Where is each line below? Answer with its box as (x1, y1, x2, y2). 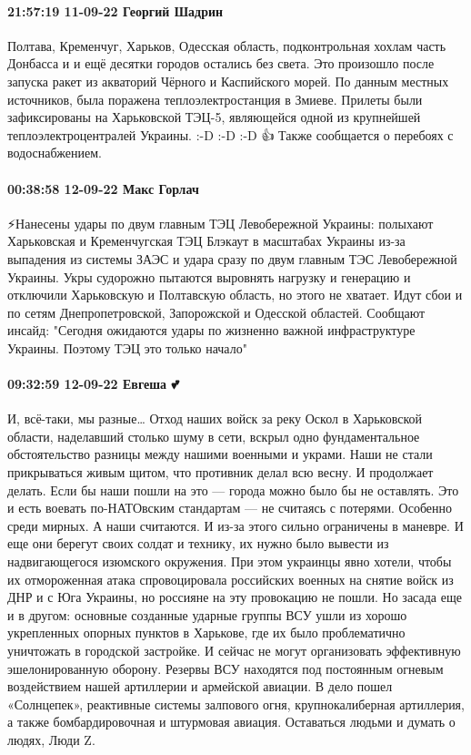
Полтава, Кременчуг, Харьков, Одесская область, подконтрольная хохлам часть (7, 36, 446, 55)
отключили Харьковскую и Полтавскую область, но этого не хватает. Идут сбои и (7, 285, 463, 304)
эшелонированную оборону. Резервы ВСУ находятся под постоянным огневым (7, 658, 444, 678)
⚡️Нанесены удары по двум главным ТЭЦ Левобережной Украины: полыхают (7, 213, 434, 232)
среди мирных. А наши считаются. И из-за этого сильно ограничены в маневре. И (7, 515, 464, 535)
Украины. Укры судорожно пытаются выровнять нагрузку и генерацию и (7, 267, 411, 286)
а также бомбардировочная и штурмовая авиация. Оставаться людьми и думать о (7, 712, 456, 731)
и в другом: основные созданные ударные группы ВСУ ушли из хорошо (7, 605, 407, 624)
